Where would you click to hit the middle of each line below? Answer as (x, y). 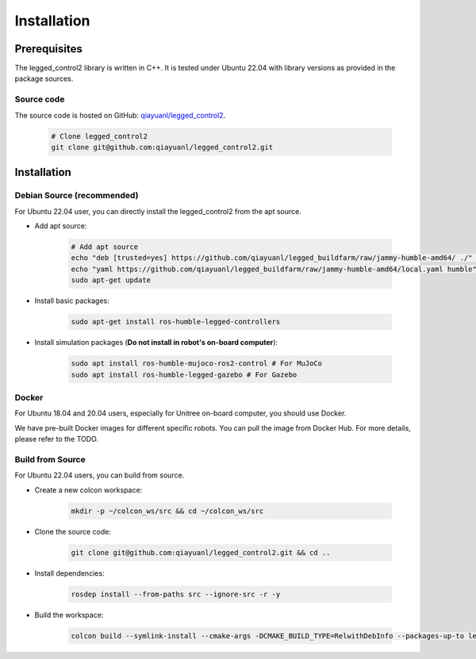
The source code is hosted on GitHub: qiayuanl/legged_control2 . (120, 115)
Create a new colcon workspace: (88, 490)
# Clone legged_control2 (100, 136)
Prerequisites (48, 49)
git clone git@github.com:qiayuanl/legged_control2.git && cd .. (201, 552)
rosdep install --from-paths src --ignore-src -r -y (176, 594)
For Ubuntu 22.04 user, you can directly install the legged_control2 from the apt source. (158, 211)
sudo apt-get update (111, 280)
